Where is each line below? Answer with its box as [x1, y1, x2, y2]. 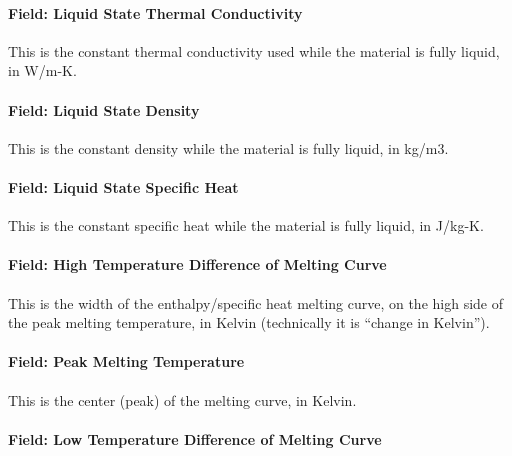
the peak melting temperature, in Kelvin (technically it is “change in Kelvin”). [8, 312, 490, 333]
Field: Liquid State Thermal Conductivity [8, 2, 303, 23]
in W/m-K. [8, 60, 77, 81]
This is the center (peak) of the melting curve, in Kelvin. [8, 389, 357, 410]
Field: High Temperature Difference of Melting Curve [8, 254, 387, 275]
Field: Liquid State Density [8, 99, 200, 120]
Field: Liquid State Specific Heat [8, 176, 239, 197]
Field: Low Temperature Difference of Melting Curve [8, 428, 382, 449]
